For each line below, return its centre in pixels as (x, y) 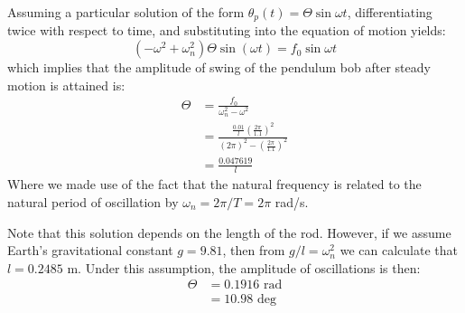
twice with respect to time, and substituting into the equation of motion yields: (227, 30)
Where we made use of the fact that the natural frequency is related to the (214, 184)
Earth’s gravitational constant (90, 250)
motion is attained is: (66, 85)
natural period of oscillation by (93, 202)
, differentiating (390, 12)
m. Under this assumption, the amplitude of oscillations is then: (244, 267)
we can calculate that (399, 250)
